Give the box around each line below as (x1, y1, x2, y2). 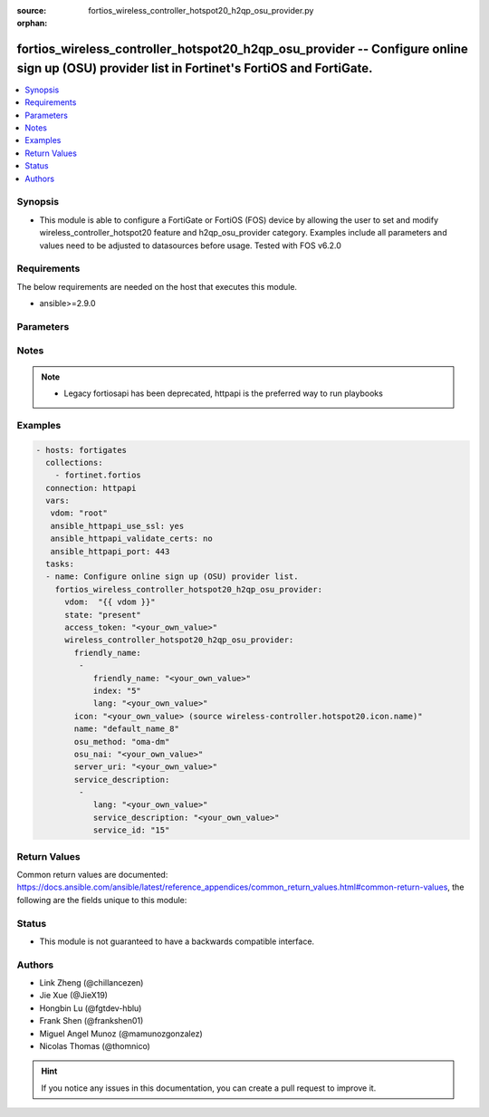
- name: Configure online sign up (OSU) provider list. (45, 572, 299, 582)
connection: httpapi (45, 483, 137, 493)
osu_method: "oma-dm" (73, 737, 170, 746)
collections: (45, 457, 103, 467)
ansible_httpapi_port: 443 (50, 546, 170, 556)
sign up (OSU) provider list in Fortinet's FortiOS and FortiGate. (16, 60, 373, 76)
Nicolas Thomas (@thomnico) (39, 1041, 151, 1051)
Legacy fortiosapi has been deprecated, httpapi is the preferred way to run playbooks (63, 388, 384, 399)
